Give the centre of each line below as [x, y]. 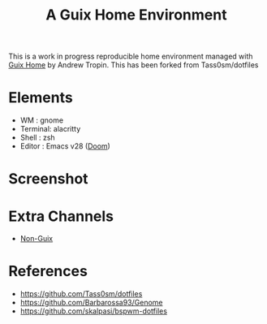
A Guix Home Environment [136, 15]
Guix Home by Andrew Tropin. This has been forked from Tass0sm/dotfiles [133, 65]
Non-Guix [37, 239]
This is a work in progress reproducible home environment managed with [131, 56]
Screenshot [48, 179]
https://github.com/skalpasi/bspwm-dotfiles [94, 311]
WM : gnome [41, 120]
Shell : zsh [37, 138]
